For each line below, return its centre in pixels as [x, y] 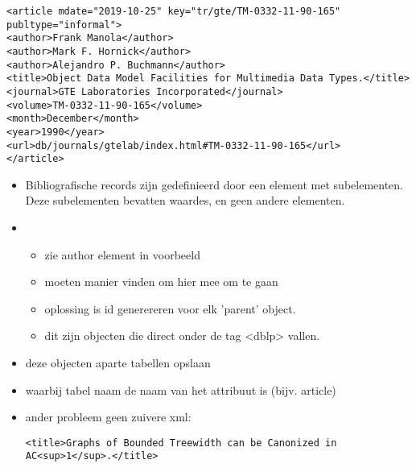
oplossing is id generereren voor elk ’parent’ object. [170, 308]
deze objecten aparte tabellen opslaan [118, 363]
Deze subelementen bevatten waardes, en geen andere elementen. [185, 200]
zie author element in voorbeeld [122, 254]
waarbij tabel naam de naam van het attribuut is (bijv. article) [181, 389]
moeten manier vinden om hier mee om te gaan [161, 282]
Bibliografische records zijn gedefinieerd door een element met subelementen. [214, 184]
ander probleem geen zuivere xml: [108, 417]
